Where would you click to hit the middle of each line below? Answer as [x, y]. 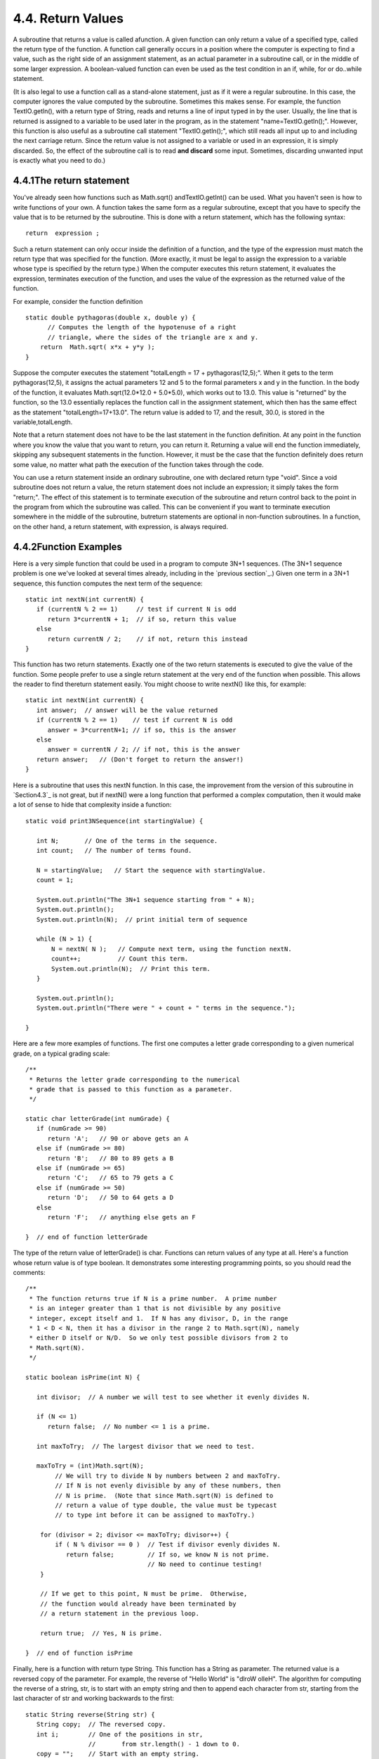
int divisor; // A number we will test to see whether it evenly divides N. [173, 1397]
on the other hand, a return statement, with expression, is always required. [120, 526]
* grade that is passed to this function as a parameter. [131, 1089]
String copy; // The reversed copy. [101, 1725]
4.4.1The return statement [71, 180]
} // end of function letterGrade [87, 1237]
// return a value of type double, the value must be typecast [166, 1505]
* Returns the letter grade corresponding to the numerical [134, 1079]
